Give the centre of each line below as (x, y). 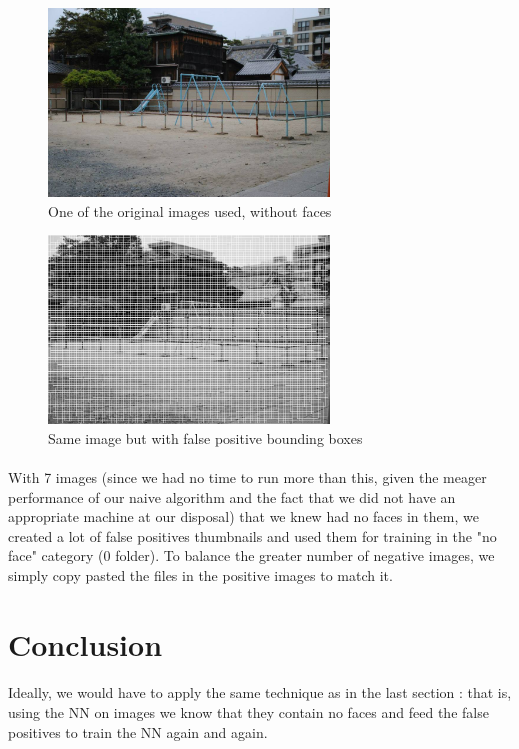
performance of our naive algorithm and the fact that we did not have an (232, 496)
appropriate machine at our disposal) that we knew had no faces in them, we (243, 516)
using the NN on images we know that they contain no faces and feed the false (248, 712)
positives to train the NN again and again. (138, 731)
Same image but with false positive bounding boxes (205, 437)
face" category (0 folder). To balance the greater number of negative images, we (251, 555)
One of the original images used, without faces (190, 210)
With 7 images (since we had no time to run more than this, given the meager (247, 476)
